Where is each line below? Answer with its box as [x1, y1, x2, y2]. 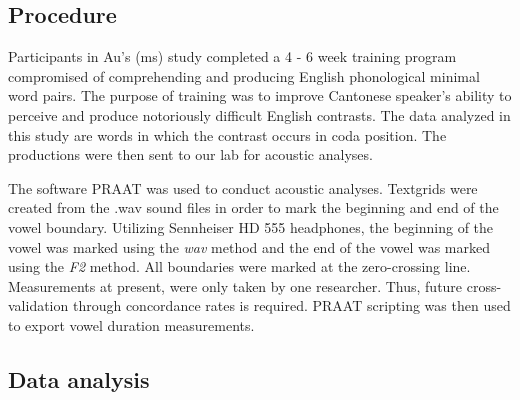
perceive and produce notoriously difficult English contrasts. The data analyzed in [8, 104, 511, 125]
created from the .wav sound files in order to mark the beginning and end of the [8, 197, 499, 218]
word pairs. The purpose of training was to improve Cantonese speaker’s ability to [8, 85, 512, 106]
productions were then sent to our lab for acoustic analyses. [8, 144, 373, 165]
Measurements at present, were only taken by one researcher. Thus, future [8, 275, 463, 296]
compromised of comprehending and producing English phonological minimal [8, 65, 480, 86]
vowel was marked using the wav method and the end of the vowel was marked [8, 236, 491, 257]
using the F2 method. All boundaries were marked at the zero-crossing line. [8, 256, 471, 277]
